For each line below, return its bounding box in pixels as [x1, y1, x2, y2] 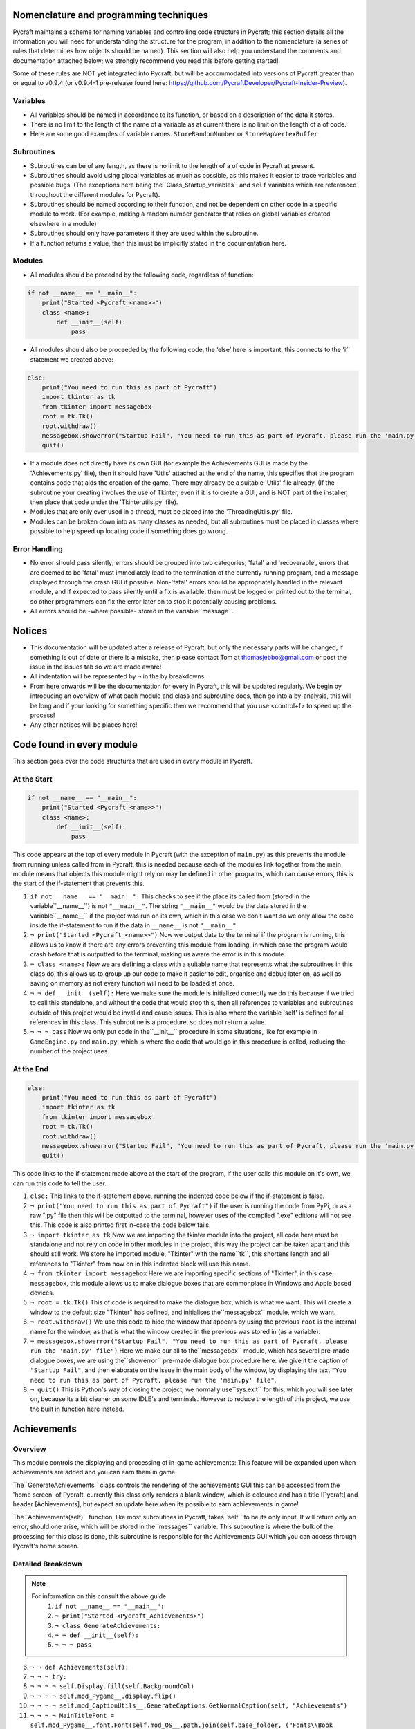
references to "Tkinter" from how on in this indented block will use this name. [30, 1259, 250, 1268]
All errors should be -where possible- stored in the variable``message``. [30, 607, 234, 616]
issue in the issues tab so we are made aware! [30, 663, 162, 671]
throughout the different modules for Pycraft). [30, 190, 160, 198]
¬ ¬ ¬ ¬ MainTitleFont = [30, 1712, 114, 1719]
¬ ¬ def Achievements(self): [30, 1663, 129, 1671]
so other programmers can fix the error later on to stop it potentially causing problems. [30, 597, 277, 605]
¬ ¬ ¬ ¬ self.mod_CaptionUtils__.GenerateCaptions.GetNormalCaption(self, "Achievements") [30, 1702, 348, 1710]
